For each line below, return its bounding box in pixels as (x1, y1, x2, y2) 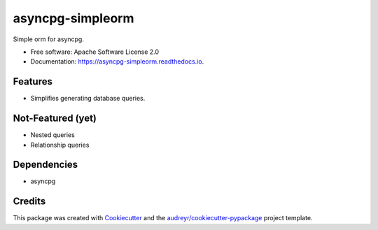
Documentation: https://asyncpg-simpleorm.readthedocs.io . (30, 57, 204, 66)
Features (13, 76, 52, 87)
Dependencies (13, 159, 78, 171)
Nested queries (30, 131, 75, 139)
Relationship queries (30, 141, 90, 149)
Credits (13, 196, 46, 208)
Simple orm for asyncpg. (13, 35, 84, 43)
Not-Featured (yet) (13, 113, 97, 124)
